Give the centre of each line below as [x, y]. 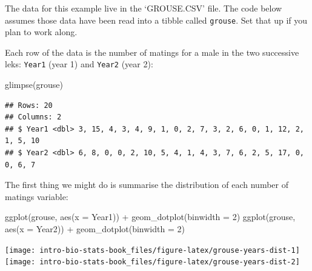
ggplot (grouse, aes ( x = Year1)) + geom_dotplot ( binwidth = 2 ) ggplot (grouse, [150, 217]
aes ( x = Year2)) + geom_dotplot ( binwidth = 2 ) [95, 228]
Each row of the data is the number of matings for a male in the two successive [152, 52]
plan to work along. [41, 32]
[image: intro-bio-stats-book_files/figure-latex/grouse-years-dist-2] [152, 262]
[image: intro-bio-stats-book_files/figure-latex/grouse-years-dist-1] [152, 250]
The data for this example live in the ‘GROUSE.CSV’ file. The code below [144, 8]
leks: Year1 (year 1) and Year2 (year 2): [79, 64]
